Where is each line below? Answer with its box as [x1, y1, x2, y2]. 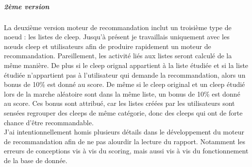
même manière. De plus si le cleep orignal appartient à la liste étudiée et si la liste [4, 60, 249, 70]
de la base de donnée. [4, 155, 67, 165]
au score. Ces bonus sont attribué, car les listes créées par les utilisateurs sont [4, 98, 235, 108]
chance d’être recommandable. [4, 117, 94, 127]
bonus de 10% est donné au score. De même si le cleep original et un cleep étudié [4, 79, 245, 89]
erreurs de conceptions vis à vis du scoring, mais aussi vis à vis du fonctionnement [4, 146, 249, 156]
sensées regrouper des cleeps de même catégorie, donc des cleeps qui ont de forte [4, 107, 243, 117]
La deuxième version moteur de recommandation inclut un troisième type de [4, 22, 232, 32]
